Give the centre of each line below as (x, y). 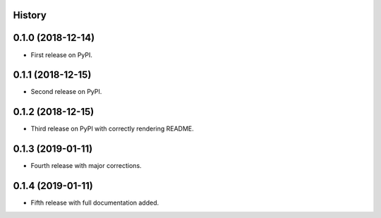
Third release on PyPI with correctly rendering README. (112, 129)
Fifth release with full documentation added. (95, 203)
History (30, 15)
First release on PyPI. (62, 55)
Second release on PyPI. (66, 92)
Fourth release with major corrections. (86, 166)
